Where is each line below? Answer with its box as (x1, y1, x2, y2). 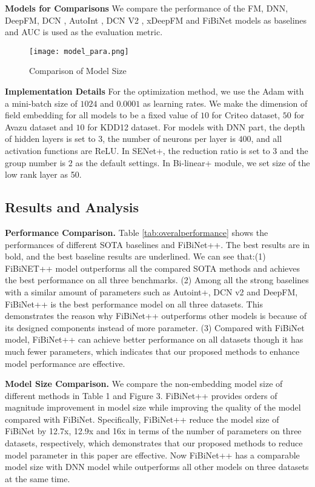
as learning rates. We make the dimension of (142, 96, 308, 109)
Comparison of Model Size (29, 64, 127, 77)
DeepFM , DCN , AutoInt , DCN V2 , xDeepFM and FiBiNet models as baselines (5, 13, 307, 26)
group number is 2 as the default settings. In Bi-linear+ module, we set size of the (5, 156, 310, 169)
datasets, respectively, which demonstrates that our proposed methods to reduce (5, 437, 303, 449)
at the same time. (5, 472, 70, 485)
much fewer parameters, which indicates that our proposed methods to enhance (5, 344, 300, 357)
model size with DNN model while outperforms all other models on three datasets (5, 460, 309, 473)
